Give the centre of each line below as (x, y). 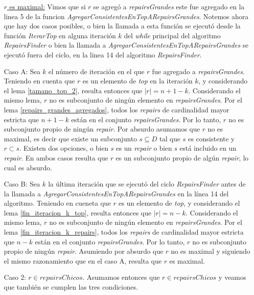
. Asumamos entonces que (121, 277)
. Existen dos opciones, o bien (64, 148)
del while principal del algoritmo (172, 35)
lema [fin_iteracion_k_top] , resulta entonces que (78, 212)
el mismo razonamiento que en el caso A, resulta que (83, 260)
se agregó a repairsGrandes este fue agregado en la (169, 6)
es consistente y (211, 138)
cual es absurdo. (28, 167)
